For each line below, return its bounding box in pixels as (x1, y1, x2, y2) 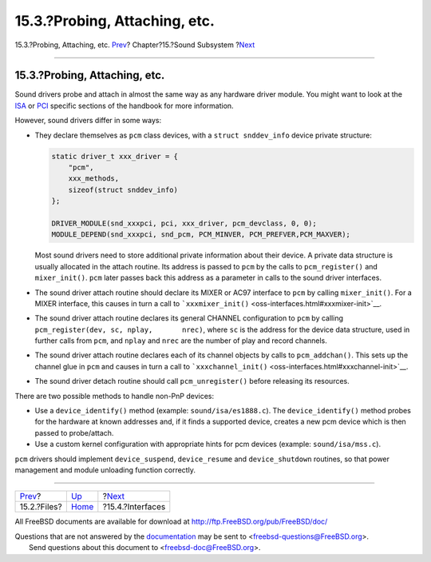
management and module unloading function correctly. (14, 464, 196, 475)
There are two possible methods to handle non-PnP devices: (14, 391, 215, 401)
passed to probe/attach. (34, 428, 114, 437)
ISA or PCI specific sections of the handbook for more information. (14, 101, 235, 110)
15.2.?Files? (19, 501, 63, 512)
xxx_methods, (68, 174, 120, 183)
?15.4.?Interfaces (102, 501, 166, 512)
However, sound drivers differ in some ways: (14, 116, 162, 126)
